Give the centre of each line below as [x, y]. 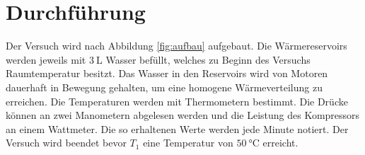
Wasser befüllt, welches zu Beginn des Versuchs [208, 59]
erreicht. [280, 143]
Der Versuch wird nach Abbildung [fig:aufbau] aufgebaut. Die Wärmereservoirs [176, 46]
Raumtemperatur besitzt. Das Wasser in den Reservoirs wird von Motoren [167, 73]
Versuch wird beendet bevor [66, 143]
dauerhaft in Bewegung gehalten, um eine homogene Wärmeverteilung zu [164, 87]
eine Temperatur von [188, 143]
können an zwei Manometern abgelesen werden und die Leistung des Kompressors [183, 115]
